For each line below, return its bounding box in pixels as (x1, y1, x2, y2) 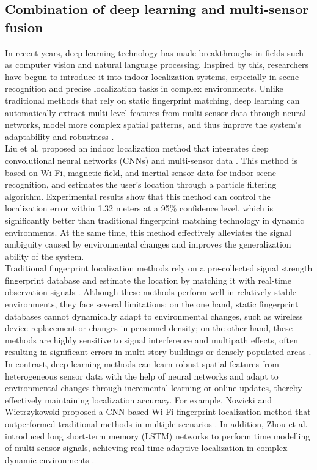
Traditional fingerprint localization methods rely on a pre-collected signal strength (5, 262, 313, 274)
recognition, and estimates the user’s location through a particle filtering (5, 178, 277, 191)
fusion (5, 17, 43, 36)
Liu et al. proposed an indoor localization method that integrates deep (5, 142, 269, 155)
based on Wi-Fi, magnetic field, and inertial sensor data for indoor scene (5, 166, 277, 178)
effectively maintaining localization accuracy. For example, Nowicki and (5, 393, 272, 406)
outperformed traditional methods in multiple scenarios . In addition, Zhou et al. (5, 417, 308, 430)
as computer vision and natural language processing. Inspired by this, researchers (5, 58, 309, 71)
